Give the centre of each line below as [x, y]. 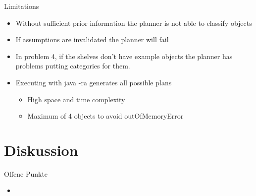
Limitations [22, 6]
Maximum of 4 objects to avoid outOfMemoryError [105, 116]
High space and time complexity [76, 99]
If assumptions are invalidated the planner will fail [92, 39]
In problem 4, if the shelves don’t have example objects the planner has [124, 56]
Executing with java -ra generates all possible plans [94, 82]
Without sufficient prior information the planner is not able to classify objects [134, 23]
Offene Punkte [26, 173]
